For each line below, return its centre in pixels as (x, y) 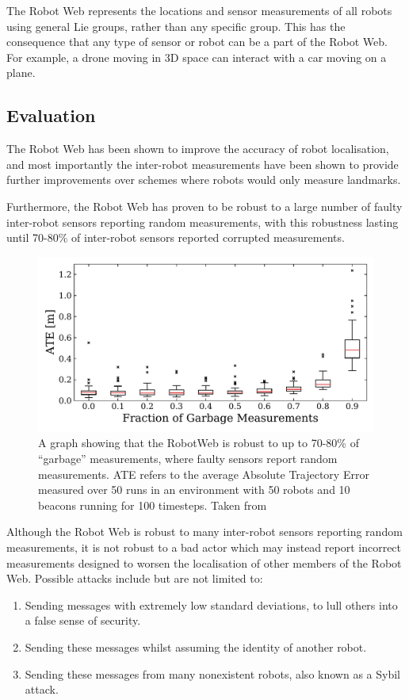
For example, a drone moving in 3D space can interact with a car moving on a (197, 57)
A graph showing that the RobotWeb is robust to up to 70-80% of (199, 443)
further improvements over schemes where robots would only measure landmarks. (204, 180)
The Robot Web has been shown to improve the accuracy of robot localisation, (198, 149)
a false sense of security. (83, 620)
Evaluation (51, 115)
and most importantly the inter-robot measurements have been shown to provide (203, 164)
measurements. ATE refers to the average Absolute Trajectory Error (204, 474)
